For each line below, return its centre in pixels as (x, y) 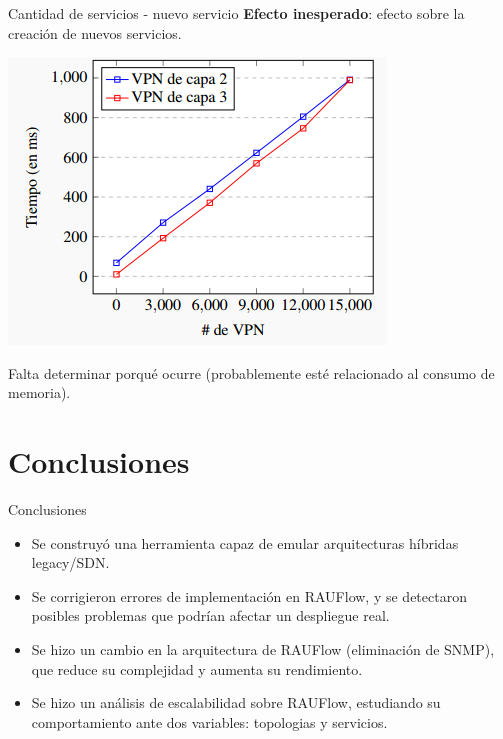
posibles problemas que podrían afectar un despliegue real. (210, 615)
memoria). (39, 392)
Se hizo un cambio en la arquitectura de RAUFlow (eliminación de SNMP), (263, 649)
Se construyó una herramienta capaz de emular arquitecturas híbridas (245, 542)
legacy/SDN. (70, 562)
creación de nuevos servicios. (95, 32)
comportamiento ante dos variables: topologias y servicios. (209, 721)
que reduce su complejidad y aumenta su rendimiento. (197, 668)
